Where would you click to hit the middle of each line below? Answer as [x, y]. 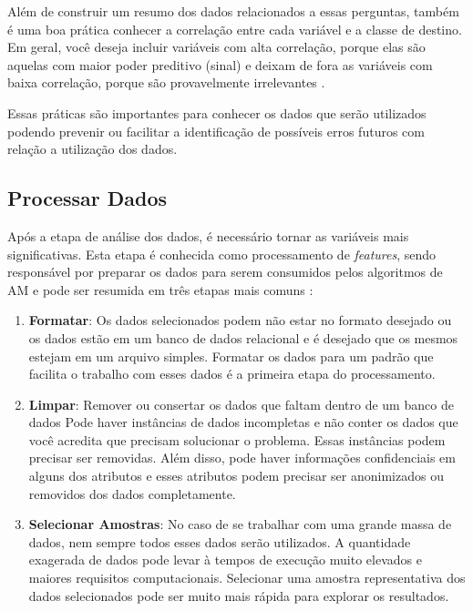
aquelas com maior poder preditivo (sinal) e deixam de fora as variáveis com [220, 64]
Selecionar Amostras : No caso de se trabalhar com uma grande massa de [240, 524]
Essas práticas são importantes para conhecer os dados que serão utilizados [217, 112]
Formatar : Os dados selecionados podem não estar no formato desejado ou [240, 320]
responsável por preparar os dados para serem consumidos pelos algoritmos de [225, 272]
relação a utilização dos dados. [93, 149]
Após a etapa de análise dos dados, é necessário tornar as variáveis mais [208, 235]
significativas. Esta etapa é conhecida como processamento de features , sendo [222, 254]
